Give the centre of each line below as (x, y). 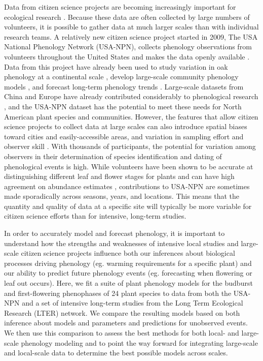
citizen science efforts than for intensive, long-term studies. (95, 216)
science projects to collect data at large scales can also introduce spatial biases (126, 126)
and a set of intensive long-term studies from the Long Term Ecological (133, 303)
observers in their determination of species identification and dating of (113, 156)
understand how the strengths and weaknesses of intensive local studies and (121, 243)
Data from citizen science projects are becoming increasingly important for (120, 7)
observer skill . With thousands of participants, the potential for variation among (130, 146)
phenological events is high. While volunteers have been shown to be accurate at (129, 166)
